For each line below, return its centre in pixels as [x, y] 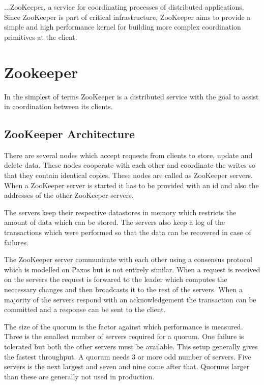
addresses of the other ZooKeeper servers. [69, 195]
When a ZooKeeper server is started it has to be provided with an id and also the [131, 185]
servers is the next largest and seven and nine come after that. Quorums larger [127, 366]
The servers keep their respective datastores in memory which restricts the [120, 212]
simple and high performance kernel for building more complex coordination [123, 27]
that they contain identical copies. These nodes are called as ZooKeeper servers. [129, 175]
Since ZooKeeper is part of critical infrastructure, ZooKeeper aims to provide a [127, 17]
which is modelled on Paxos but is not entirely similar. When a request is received [132, 269]
